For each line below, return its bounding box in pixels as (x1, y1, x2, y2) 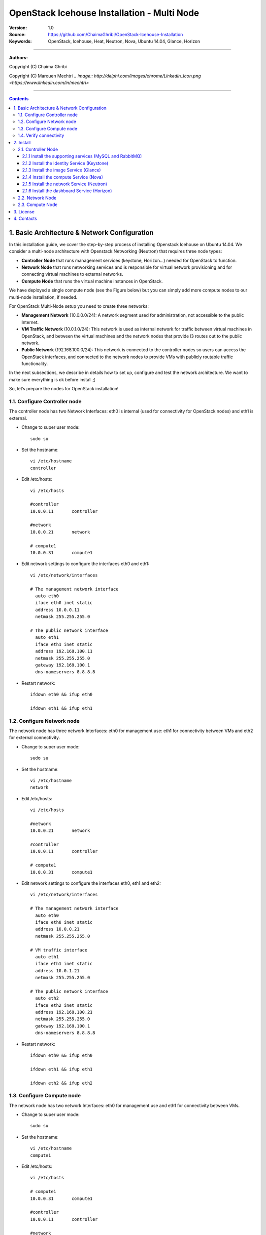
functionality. (21, 361, 48, 367)
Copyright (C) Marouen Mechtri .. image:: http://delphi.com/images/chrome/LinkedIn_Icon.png (9, 73, 201, 79)
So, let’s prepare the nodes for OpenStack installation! (9, 386, 119, 392)
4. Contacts (13, 215, 37, 221)
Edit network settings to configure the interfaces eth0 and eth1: (21, 561, 150, 567)
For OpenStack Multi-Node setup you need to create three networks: (9, 303, 149, 309)
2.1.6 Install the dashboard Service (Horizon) (22, 188, 112, 194)
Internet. (21, 319, 39, 325)
